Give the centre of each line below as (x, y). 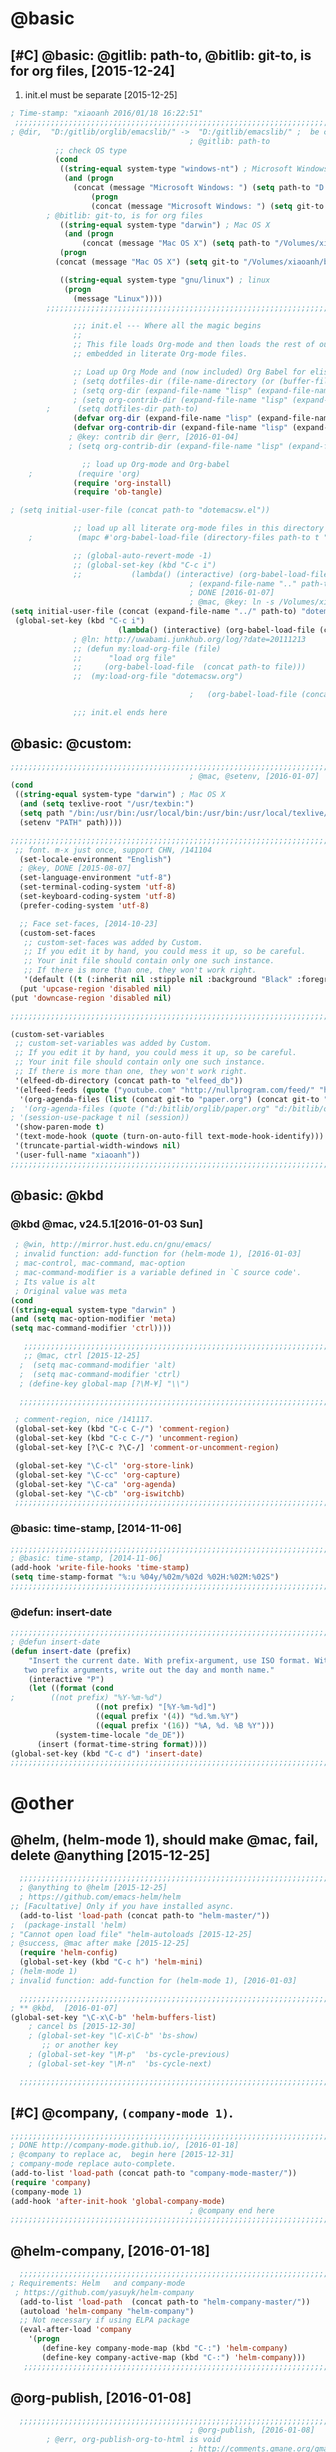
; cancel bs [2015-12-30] (82, 2027)
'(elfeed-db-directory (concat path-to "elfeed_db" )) (129, 1080)
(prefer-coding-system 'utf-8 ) (84, 905)
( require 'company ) (51, 2182)
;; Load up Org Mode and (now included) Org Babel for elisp (203, 372)
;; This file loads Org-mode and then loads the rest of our (203, 345)
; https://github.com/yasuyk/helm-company (104, 2292)
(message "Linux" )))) (118, 298)
